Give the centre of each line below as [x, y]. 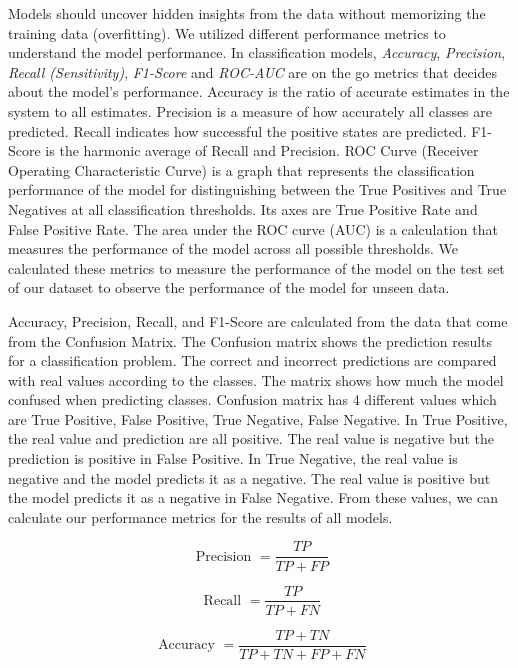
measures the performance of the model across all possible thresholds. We [233, 248]
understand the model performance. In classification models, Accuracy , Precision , [257, 52]
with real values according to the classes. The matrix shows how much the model [256, 379]
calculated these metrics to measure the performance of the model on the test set [256, 267]
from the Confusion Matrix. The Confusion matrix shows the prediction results [250, 340]
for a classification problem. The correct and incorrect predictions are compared [252, 360]
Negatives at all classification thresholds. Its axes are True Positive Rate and [243, 208]
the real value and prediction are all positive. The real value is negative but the [251, 438]
